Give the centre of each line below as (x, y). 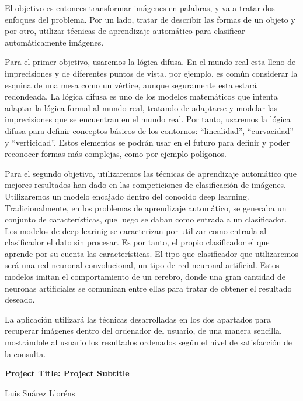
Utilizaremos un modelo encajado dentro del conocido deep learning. (127, 196)
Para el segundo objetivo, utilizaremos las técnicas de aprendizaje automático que (151, 173)
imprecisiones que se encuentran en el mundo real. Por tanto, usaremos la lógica (148, 119)
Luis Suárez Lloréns (40, 393)
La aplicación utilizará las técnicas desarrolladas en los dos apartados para (138, 319)
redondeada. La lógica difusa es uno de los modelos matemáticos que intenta (141, 96)
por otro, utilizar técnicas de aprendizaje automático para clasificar (125, 31)
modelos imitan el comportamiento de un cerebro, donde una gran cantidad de (145, 277)
